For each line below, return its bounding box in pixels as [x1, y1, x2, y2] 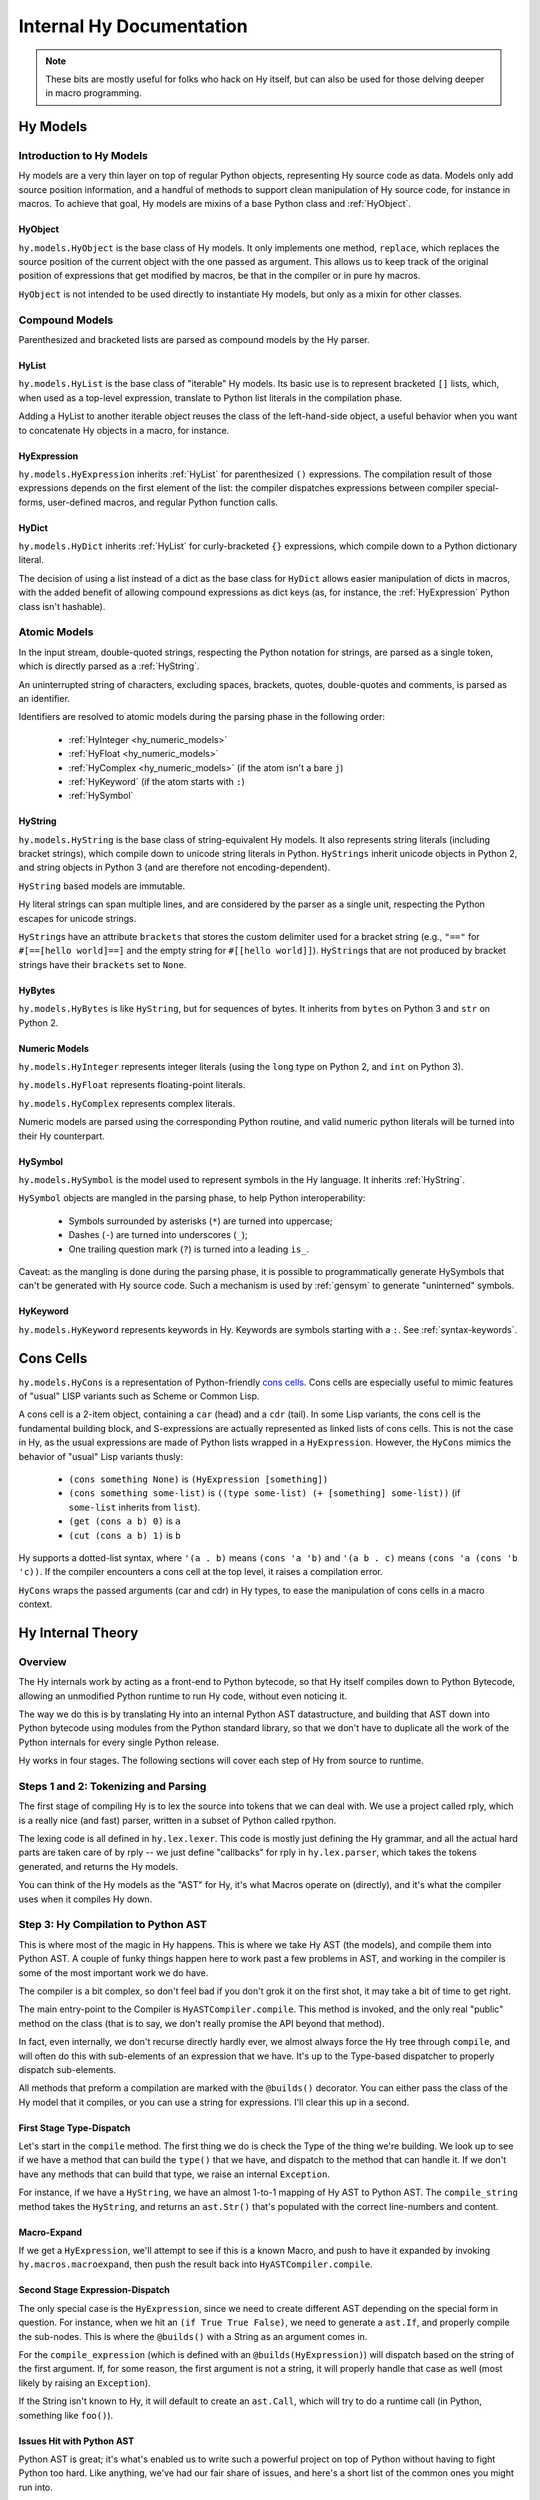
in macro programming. [45, 87, 142, 99]
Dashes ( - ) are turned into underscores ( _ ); [68, 1229, 249, 1241]
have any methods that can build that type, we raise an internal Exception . [18, 2168, 330, 2180]
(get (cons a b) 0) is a [68, 1515, 181, 1527]
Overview [18, 1655, 67, 1669]
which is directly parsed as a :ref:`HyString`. [18, 660, 200, 672]
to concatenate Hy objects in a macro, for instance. [18, 424, 230, 436]
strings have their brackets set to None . [18, 958, 187, 970]
